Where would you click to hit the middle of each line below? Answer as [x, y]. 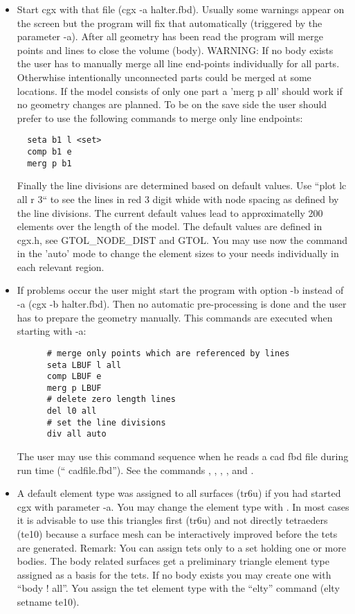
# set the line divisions [106, 422]
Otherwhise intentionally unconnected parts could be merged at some [164, 77]
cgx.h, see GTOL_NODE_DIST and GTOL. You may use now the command [182, 239]
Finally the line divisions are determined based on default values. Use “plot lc [182, 185]
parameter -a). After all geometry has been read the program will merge [170, 36]
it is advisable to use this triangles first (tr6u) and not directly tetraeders [172, 520]
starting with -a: [52, 331]
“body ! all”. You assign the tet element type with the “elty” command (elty [178, 588]
